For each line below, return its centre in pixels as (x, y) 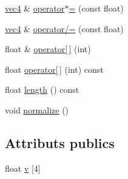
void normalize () (37, 110)
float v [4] (23, 168)
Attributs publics (60, 142)
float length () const (42, 89)
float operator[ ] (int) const (54, 69)
